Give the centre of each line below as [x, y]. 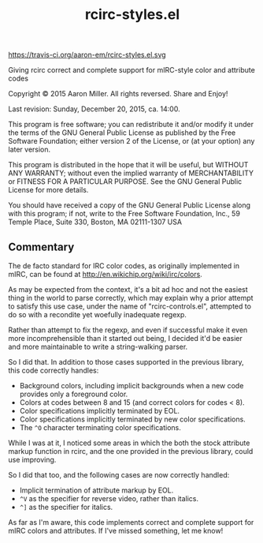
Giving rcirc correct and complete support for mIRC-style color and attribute [132, 70]
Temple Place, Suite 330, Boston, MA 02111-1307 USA [95, 222]
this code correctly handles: [54, 370]
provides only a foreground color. [74, 394]
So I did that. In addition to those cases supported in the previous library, [126, 362]
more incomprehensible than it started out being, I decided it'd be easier [125, 338]
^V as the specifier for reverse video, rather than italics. [109, 498]
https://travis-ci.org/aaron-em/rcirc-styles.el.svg [87, 55]
